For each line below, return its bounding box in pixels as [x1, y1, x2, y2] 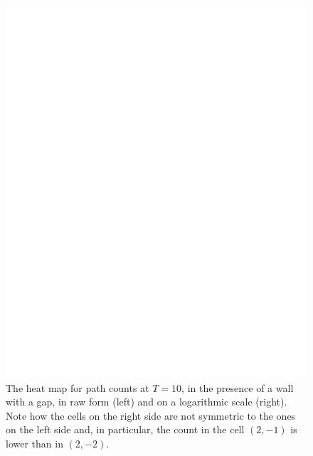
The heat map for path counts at [6, 380, 149, 395]
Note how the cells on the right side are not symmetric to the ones [6, 408, 296, 423]
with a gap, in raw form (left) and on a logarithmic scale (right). [6, 394, 287, 409]
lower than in [6, 436, 63, 451]
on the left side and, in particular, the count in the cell [6, 422, 245, 437]
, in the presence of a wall [181, 380, 294, 395]
